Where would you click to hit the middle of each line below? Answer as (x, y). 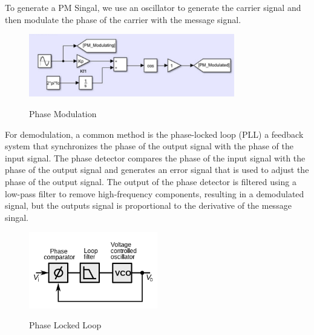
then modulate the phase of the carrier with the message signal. (123, 19)
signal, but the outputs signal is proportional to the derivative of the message (148, 205)
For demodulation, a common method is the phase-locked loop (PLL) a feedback (154, 134)
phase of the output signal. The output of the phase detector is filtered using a (151, 181)
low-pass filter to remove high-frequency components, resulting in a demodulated (155, 193)
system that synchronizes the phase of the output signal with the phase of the (149, 146)
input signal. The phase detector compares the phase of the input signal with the (155, 157)
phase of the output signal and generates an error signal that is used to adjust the (157, 170)
